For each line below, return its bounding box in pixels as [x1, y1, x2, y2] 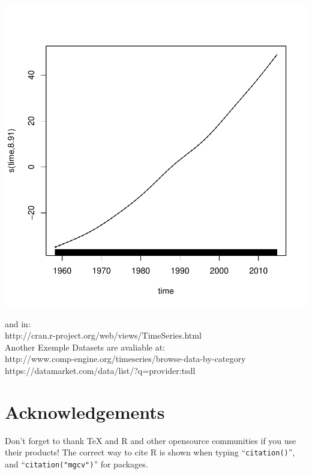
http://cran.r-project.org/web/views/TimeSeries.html [5, 329, 202, 342]
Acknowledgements [5, 399, 165, 424]
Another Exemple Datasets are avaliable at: [5, 340, 165, 353]
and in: [5, 317, 31, 330]
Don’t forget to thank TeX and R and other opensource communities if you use [5, 434, 296, 446]
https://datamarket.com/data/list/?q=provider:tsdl [5, 364, 196, 376]
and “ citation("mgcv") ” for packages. [5, 457, 148, 470]
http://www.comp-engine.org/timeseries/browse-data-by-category [5, 352, 246, 365]
